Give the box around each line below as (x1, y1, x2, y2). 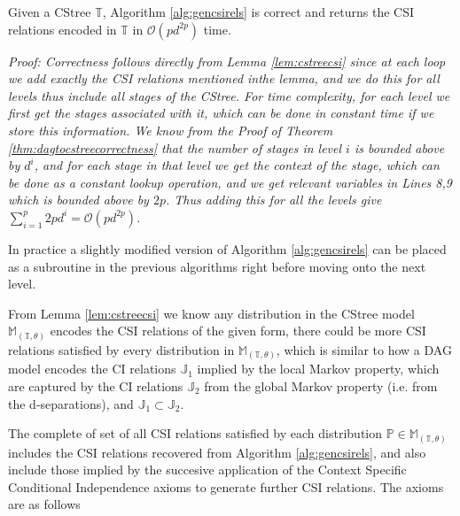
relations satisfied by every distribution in (8, 340, 235, 358)
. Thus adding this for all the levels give (165, 190, 382, 209)
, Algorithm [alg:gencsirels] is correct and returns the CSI (102, 3, 415, 20)
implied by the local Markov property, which (197, 359, 440, 378)
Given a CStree (8, 3, 91, 20)
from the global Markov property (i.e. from (204, 376, 438, 395)
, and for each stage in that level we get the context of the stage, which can (34, 156, 440, 174)
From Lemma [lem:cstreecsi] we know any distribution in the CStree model (8, 304, 415, 322)
